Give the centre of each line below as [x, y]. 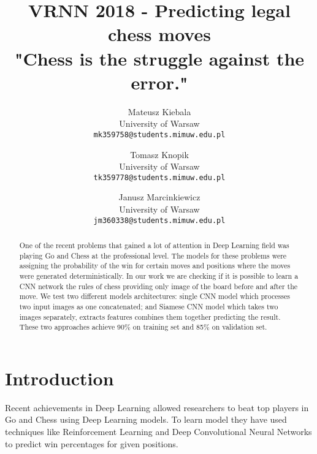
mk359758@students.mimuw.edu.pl [159, 134]
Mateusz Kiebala [159, 111]
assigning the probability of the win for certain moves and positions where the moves [155, 266]
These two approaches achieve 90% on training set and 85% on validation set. [143, 327]
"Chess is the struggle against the [159, 58]
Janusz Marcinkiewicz [159, 197]
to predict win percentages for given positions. [92, 443]
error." [159, 82]
